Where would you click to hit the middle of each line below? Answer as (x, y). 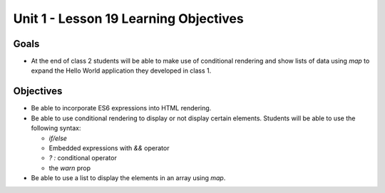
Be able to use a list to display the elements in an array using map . (128, 178)
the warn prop (70, 168)
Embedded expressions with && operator (109, 148)
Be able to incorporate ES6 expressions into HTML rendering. (121, 108)
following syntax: (56, 128)
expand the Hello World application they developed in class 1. (121, 71)
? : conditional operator (83, 158)
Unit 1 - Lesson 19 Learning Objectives (128, 19)
